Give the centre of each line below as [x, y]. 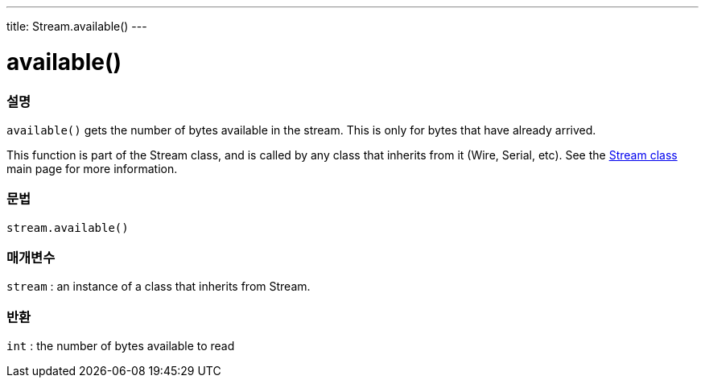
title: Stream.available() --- [77, 26]
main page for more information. [92, 168]
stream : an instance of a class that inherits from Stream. [159, 287]
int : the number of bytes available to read [121, 346]
